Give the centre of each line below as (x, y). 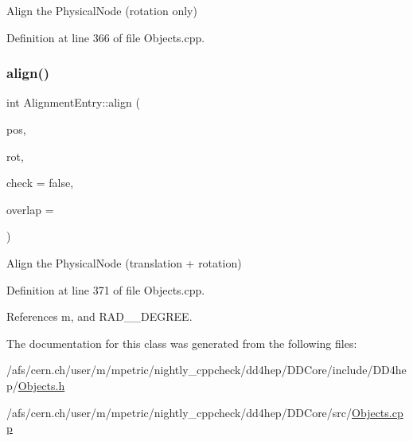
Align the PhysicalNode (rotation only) (102, 10)
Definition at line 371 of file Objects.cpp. (106, 289)
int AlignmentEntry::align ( (73, 102)
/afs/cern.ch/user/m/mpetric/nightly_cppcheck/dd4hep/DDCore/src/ (179, 412)
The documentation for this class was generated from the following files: (182, 343)
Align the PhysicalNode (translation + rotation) (124, 262)
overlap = (30, 209)
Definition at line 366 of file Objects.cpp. (106, 37)
